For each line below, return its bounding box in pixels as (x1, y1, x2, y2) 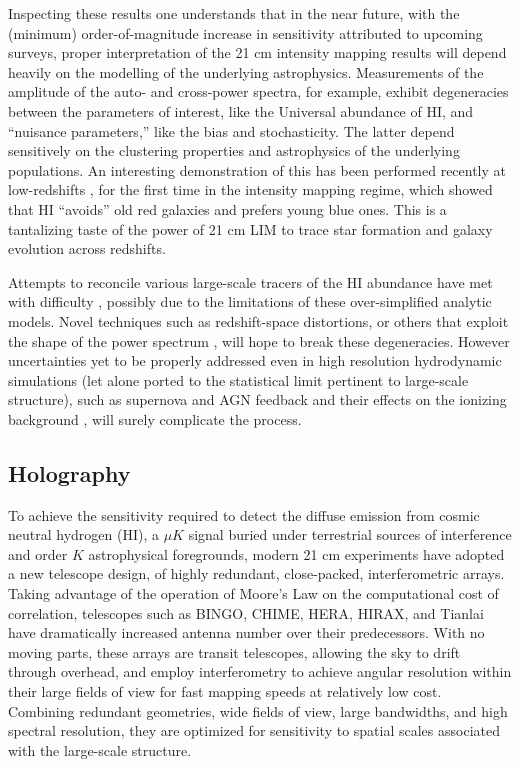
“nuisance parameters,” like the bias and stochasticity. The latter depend (8, 120, 455, 141)
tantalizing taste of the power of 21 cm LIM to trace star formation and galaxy (8, 218, 493, 239)
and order (8, 543, 68, 564)
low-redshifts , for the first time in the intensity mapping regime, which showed (8, 179, 493, 200)
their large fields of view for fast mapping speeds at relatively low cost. (8, 681, 442, 702)
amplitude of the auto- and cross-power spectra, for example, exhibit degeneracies (8, 81, 509, 102)
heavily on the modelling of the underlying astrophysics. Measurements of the (8, 61, 484, 82)
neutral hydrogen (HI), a (8, 524, 159, 545)
